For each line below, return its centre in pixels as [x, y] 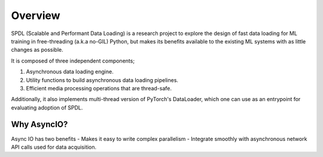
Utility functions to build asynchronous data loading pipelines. [102, 80]
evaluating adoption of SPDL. [47, 108]
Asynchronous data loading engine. [70, 72]
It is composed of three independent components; [73, 61]
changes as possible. [37, 50]
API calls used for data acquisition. [54, 147]
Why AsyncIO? [39, 125]
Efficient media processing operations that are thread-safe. [99, 88]
